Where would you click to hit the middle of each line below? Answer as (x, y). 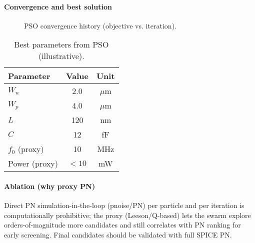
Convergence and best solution (58, 6)
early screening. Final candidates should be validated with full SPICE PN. (118, 234)
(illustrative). (61, 56)
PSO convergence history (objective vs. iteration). (100, 25)
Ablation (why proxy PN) (50, 186)
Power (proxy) (33, 163)
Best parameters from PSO (61, 44)
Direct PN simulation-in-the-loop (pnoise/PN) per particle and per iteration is (124, 205)
